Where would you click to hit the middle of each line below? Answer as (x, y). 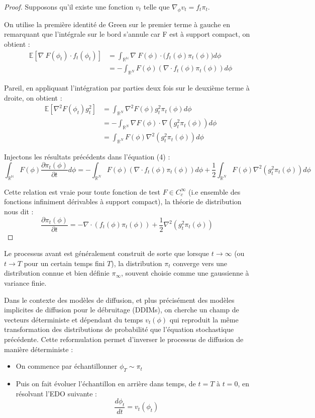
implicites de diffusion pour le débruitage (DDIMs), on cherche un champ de (122, 310)
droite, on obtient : (33, 97)
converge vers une (200, 263)
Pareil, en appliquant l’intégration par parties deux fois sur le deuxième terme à (127, 88)
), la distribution (137, 263)
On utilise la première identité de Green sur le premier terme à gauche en (117, 24)
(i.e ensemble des (215, 191)
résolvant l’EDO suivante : (56, 393)
